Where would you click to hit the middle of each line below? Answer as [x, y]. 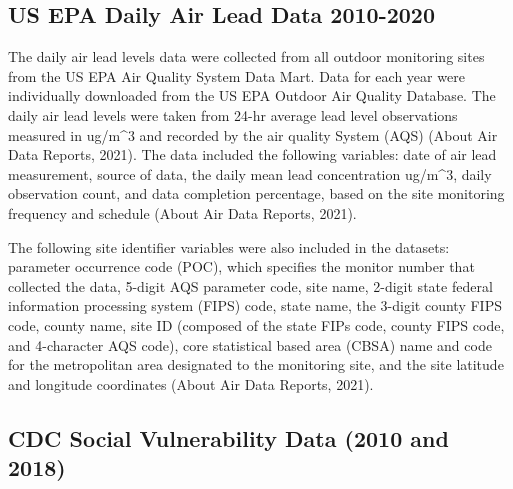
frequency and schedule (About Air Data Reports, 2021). [182, 212]
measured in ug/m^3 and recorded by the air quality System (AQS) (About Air [253, 134]
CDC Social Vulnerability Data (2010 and [228, 437]
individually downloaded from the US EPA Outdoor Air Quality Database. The [252, 95]
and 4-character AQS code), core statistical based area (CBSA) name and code [250, 344]
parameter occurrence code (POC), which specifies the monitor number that [241, 266]
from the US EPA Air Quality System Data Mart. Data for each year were [236, 75]
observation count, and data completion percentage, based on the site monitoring [256, 193]
